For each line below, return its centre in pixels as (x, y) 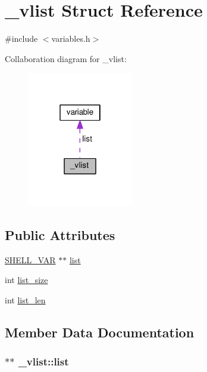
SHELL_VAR (30, 259)
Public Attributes (60, 234)
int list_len (25, 299)
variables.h (71, 39)
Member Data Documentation (100, 332)
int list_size (26, 280)
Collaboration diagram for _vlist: (66, 58)
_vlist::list (43, 362)
